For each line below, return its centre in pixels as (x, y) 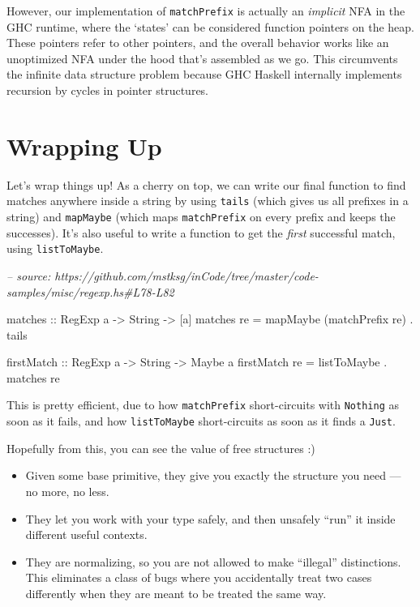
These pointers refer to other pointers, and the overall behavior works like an (198, 43)
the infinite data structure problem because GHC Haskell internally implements (204, 74)
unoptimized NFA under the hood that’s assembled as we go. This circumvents (202, 58)
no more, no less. (67, 491)
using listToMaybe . (55, 248)
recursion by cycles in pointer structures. (108, 90)
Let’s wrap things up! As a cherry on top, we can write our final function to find (206, 184)
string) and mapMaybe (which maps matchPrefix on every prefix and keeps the (201, 216)
